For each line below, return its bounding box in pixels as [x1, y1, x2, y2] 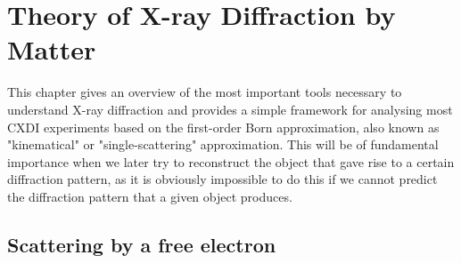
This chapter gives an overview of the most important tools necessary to [7, 83, 402, 101]
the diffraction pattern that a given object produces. [7, 187, 292, 205]
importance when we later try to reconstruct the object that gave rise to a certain [7, 152, 455, 171]
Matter [7, 31, 96, 68]
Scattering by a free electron [7, 230, 276, 258]
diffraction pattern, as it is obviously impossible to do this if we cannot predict [7, 170, 438, 188]
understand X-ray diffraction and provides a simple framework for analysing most [7, 100, 453, 118]
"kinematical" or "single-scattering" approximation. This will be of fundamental [7, 135, 439, 154]
